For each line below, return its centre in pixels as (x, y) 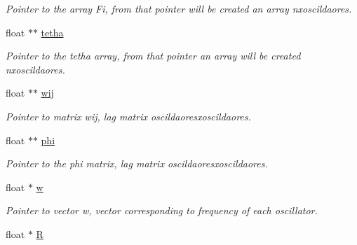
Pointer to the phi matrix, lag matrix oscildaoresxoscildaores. (137, 163)
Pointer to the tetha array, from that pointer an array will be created (153, 56)
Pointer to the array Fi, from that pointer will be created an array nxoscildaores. (179, 8)
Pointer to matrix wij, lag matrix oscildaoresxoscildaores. (128, 116)
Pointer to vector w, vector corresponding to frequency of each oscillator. (162, 210)
